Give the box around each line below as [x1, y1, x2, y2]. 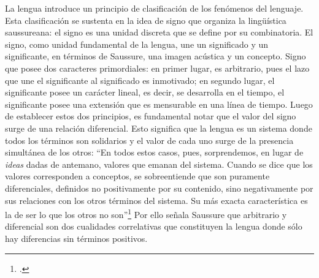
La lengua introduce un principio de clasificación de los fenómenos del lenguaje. [5, 2, 304, 14]
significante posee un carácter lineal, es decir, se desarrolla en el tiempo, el [5, 86, 285, 99]
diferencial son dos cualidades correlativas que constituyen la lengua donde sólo [5, 220, 302, 233]
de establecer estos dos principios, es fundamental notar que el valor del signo [5, 110, 296, 122]
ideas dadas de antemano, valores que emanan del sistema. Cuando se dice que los [5, 157, 313, 170]
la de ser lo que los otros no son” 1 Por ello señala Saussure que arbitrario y [5, 206, 287, 220]
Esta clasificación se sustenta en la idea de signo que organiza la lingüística [5, 13, 286, 26]
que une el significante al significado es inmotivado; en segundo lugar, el [5, 73, 275, 86]
